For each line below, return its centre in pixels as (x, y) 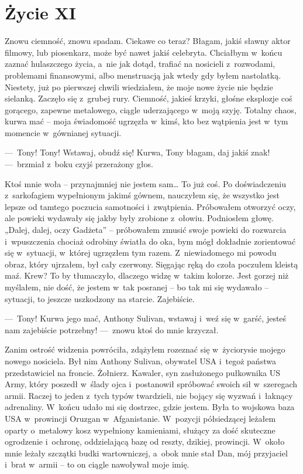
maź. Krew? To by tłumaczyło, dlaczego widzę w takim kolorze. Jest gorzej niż (147, 275)
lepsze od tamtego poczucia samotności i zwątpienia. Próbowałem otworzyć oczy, (150, 206)
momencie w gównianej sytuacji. (63, 132)
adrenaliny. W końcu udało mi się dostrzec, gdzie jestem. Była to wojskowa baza (150, 407)
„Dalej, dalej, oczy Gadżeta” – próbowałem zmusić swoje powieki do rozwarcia (146, 230)
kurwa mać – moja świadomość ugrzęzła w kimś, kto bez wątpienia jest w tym (147, 121)
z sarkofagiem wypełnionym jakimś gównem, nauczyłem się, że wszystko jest (142, 195)
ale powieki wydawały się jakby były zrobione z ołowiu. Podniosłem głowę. (139, 218)
